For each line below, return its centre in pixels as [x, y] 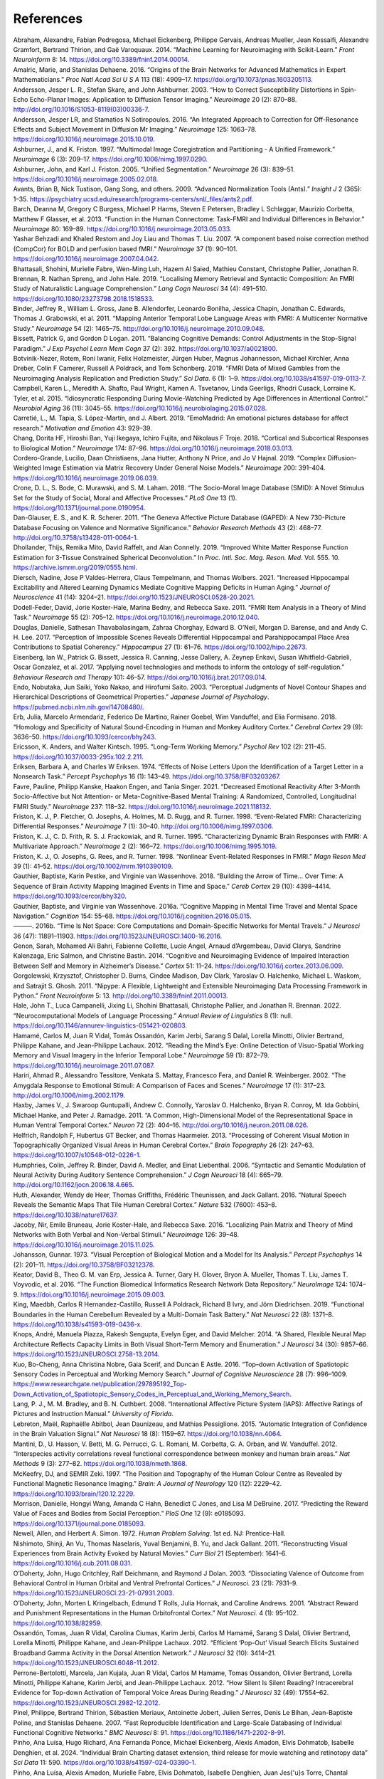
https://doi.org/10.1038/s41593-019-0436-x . [78, 1324]
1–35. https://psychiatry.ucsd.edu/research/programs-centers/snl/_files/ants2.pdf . [133, 199]
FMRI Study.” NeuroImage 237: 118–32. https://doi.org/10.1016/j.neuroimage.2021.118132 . [142, 806]
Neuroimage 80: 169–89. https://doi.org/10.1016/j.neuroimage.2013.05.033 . [122, 228]
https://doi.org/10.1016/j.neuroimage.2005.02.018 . [86, 179]
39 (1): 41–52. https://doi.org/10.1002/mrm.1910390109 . [93, 866]
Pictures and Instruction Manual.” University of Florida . [94, 1414]
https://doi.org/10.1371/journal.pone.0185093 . [79, 1524]
